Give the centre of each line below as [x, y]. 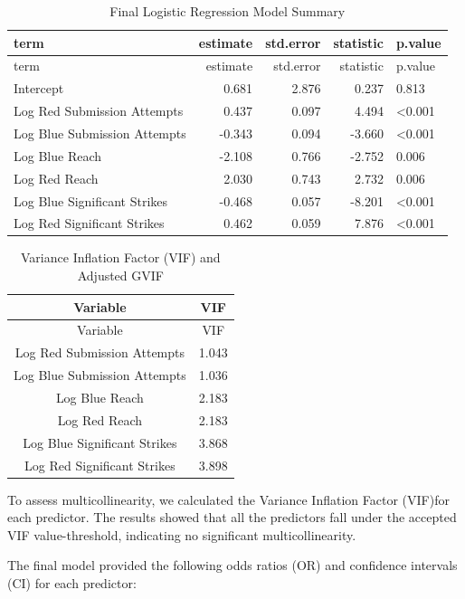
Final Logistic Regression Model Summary [228, 11]
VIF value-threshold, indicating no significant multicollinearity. [182, 534]
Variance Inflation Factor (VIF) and [121, 257]
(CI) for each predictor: [72, 583]
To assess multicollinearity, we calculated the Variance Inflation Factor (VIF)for [228, 499]
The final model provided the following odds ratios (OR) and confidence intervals [232, 565]
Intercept [39, 88]
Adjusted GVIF [120, 276]
